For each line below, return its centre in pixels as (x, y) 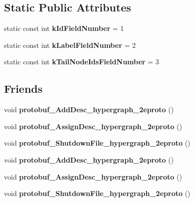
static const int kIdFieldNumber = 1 (64, 28)
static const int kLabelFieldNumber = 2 (70, 45)
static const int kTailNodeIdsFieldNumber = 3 (82, 62)
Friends (23, 89)
